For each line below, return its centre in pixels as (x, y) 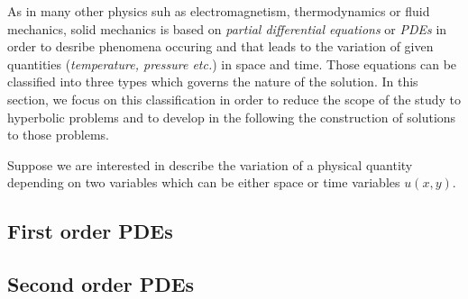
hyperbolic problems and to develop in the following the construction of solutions (232, 117)
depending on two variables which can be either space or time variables (204, 182)
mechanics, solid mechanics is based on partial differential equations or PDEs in (227, 28)
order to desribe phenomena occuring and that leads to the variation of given (220, 46)
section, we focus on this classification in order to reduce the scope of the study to (234, 99)
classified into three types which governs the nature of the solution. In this (213, 82)
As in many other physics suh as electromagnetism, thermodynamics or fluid (219, 11)
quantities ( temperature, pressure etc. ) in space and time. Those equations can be (232, 63)
